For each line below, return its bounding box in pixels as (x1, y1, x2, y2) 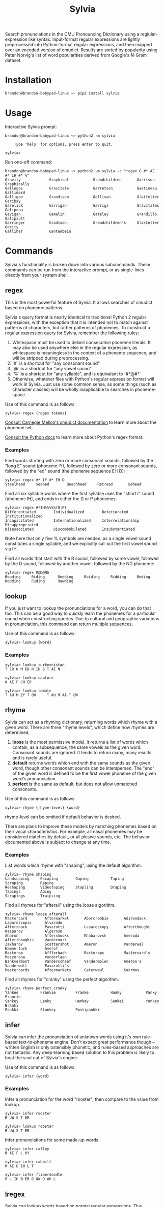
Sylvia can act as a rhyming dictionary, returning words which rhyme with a (5, 719, 158, 725)
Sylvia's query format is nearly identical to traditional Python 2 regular (5, 314, 147, 320)
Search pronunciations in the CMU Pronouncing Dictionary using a (5, 31, 139, 37)
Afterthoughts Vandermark (5, 938, 67, 943)
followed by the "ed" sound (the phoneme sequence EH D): (5, 468, 125, 474)
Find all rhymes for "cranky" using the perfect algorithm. (5, 976, 119, 983)
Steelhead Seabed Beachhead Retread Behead (5, 481, 141, 487)
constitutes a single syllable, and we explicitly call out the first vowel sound (5, 540, 157, 546)
